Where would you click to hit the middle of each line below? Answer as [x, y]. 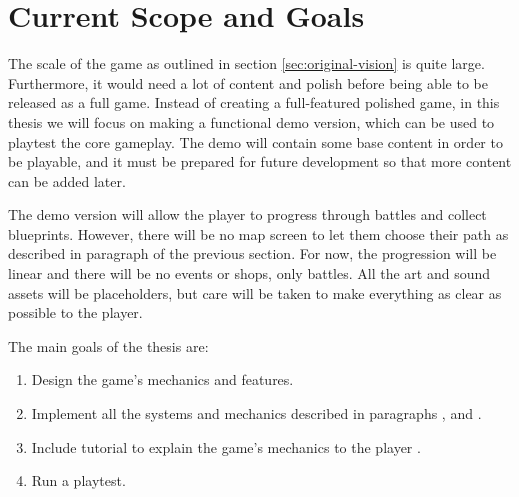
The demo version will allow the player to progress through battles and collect [247, 214]
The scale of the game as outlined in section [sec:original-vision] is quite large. [246, 63]
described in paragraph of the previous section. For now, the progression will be [252, 253]
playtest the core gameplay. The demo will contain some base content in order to [255, 141]
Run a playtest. [78, 480]
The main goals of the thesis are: [108, 345]
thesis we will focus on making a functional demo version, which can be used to [251, 121]
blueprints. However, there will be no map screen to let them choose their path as [258, 233]
